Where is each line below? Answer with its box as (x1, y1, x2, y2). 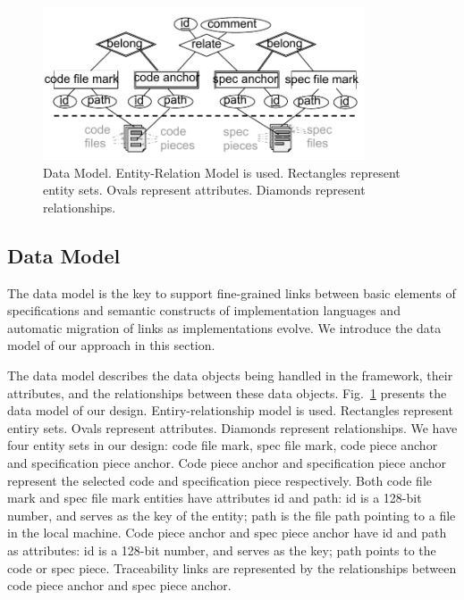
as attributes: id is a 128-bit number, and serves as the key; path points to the (7, 540, 436, 559)
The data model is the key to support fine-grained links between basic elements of (7, 283, 456, 302)
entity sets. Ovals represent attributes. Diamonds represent (43, 180, 366, 199)
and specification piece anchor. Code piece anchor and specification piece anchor (7, 453, 447, 471)
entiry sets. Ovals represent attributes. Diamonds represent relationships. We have (7, 418, 458, 437)
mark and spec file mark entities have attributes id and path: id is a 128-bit (7, 488, 422, 507)
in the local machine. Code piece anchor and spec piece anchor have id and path (7, 523, 447, 542)
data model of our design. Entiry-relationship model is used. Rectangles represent (7, 401, 453, 420)
